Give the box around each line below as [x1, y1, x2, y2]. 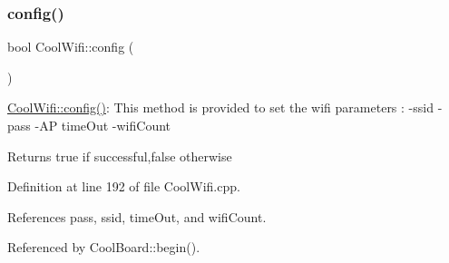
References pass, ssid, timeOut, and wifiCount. [7, 207, 267, 226]
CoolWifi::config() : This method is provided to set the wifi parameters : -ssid [7, 98, 434, 117]
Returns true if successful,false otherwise [7, 146, 232, 165]
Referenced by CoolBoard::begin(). [7, 238, 200, 257]
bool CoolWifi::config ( [7, 37, 134, 56]
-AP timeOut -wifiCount [34, 116, 171, 134]
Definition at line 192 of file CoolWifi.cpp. [7, 177, 240, 196]
